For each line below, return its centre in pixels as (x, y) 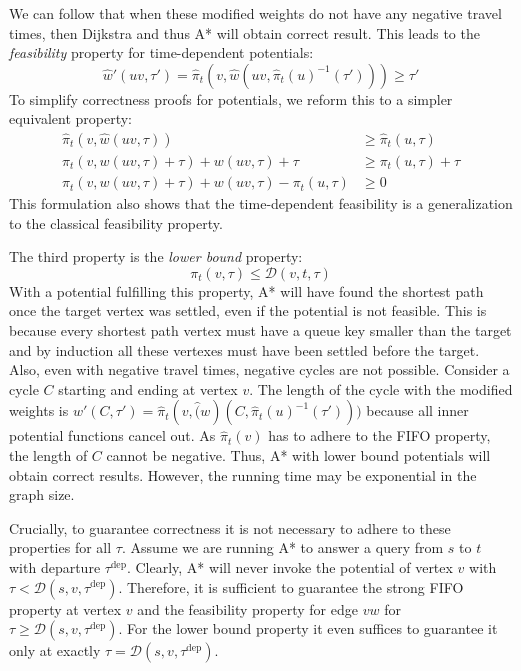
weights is (39, 410)
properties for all (60, 547)
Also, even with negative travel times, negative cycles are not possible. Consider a (259, 369)
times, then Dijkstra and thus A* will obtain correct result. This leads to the (244, 32)
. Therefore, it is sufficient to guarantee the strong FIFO (291, 586)
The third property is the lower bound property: (156, 256)
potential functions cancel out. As (112, 435)
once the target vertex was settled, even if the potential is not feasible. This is (248, 310)
